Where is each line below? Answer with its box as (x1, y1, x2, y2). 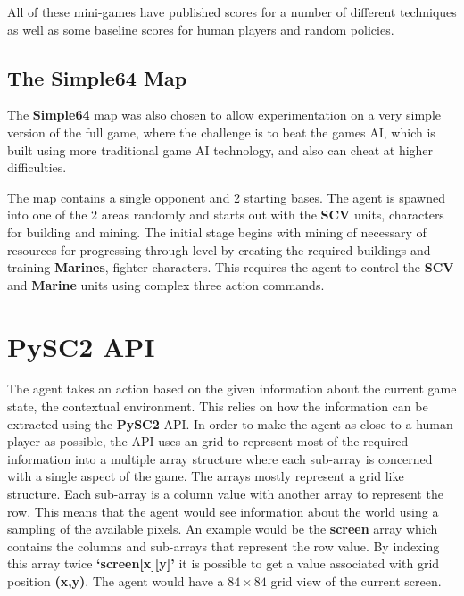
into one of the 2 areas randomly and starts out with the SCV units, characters (7, 205, 444, 224)
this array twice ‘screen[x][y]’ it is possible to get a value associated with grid (7, 554, 440, 573)
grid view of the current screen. (270, 571, 442, 590)
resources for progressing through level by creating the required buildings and (7, 240, 431, 259)
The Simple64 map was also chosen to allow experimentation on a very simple (7, 105, 441, 124)
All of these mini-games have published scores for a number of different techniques (7, 3, 457, 21)
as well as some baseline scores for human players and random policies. (7, 20, 394, 38)
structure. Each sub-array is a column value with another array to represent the (7, 484, 443, 503)
